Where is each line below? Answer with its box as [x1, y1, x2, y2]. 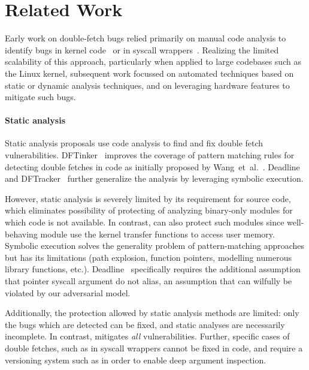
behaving [5, 227, 38, 240]
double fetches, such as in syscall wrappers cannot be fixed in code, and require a [5, 341, 303, 354]
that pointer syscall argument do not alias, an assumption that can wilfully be [5, 275, 292, 287]
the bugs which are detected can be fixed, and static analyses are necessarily [5, 318, 285, 330]
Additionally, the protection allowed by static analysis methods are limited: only [5, 306, 299, 319]
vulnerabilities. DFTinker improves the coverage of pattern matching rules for [5, 149, 295, 161]
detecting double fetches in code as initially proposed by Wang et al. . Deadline [5, 160, 300, 173]
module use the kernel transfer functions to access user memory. [40, 227, 275, 240]
